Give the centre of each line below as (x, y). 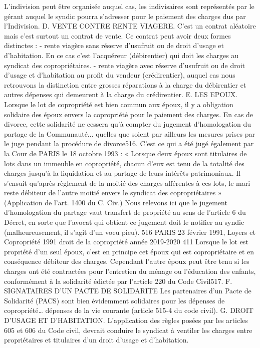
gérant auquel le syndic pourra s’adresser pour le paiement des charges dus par (125, 16)
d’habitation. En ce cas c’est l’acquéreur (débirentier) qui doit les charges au (121, 55)
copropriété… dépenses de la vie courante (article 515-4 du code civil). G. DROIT (129, 310)
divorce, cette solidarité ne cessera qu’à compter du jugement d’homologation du (128, 124)
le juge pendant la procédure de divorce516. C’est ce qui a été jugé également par (129, 143)
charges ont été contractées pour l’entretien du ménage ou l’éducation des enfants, (130, 271)
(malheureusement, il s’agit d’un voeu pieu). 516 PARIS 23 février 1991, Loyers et (130, 232)
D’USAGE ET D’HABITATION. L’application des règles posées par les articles (126, 320)
